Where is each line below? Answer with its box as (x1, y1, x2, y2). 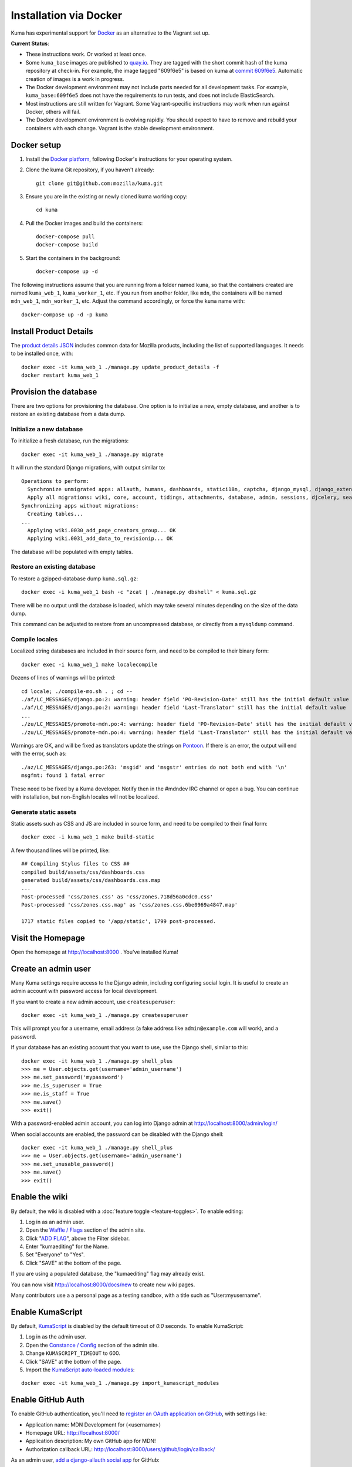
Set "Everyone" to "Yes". (25, 1251, 85, 1258)
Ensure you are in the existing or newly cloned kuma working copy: (25, 192, 188, 200)
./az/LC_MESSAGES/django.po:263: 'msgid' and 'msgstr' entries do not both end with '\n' (21, 763, 287, 770)
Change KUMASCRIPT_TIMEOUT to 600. (25, 1350, 120, 1357)
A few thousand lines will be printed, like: (11, 847, 110, 854)
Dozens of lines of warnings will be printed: (11, 674, 116, 681)
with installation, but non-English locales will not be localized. (11, 793, 160, 800)
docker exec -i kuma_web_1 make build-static (21, 834, 155, 840)
